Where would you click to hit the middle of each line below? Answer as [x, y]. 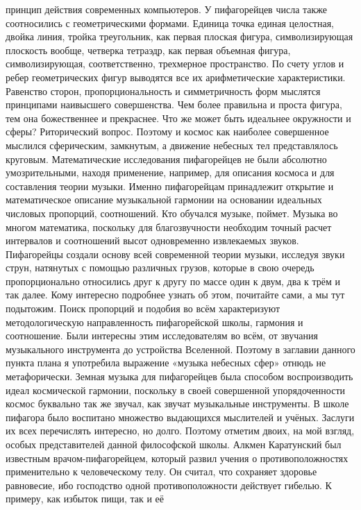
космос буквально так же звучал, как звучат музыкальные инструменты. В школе [177, 403]
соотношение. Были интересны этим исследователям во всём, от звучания [162, 335]
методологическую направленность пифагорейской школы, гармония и [154, 322]
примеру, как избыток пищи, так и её [85, 499]
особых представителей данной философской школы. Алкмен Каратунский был [174, 444]
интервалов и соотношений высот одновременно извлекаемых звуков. [152, 240]
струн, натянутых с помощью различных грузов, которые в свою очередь [160, 267]
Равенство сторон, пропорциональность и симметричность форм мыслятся [163, 91]
